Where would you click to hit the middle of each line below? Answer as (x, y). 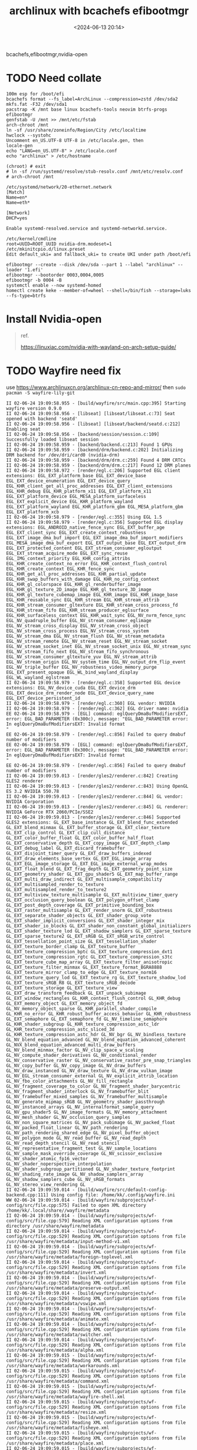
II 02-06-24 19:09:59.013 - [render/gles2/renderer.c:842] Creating (92, 776)
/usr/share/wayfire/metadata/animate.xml (58, 1319)
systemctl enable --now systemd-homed (54, 285)
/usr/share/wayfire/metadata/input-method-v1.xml (68, 1241)
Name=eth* (18, 202)
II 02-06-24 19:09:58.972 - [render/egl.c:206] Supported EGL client (93, 470)
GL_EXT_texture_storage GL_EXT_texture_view (62, 988)
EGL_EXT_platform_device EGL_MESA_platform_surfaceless (76, 496)
